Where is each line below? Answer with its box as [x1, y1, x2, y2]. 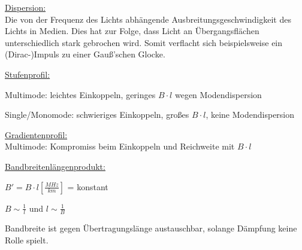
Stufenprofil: [5, 68, 50, 80]
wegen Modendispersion [174, 88, 262, 100]
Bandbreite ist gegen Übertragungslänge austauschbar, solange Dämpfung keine [5, 222, 297, 234]
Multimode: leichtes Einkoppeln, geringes [5, 88, 156, 100]
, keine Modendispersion [206, 108, 295, 121]
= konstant [67, 180, 108, 193]
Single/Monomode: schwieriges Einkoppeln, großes [5, 108, 189, 121]
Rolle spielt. [5, 233, 49, 246]
